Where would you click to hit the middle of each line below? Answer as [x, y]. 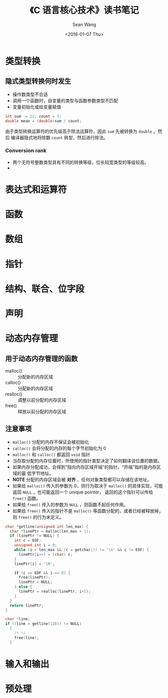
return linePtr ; [27, 605]
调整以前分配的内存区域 [42, 400]
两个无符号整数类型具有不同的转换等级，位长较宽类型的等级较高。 [80, 162]
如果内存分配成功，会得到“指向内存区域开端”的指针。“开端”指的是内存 [85, 467]
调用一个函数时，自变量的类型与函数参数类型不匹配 [65, 100]
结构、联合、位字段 [45, 289]
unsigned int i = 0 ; [36, 545]
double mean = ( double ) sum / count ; [43, 121]
